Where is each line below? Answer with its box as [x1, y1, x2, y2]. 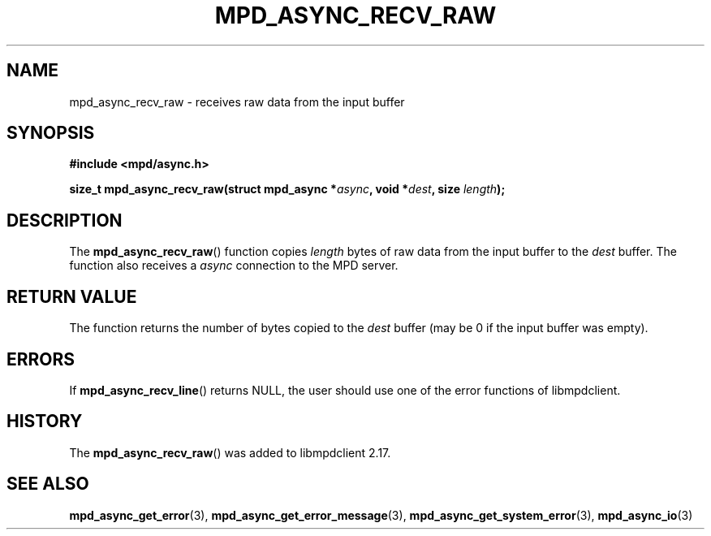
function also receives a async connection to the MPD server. [69, 258, 399, 273]
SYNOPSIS [6, 123, 95, 144]
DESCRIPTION [6, 210, 123, 231]
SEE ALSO [6, 473, 89, 495]
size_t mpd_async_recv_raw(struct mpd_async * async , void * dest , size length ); [69, 182, 506, 197]
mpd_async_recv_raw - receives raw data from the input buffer [69, 94, 405, 109]
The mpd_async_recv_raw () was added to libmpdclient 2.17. [69, 445, 391, 460]
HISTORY [6, 411, 83, 432]
